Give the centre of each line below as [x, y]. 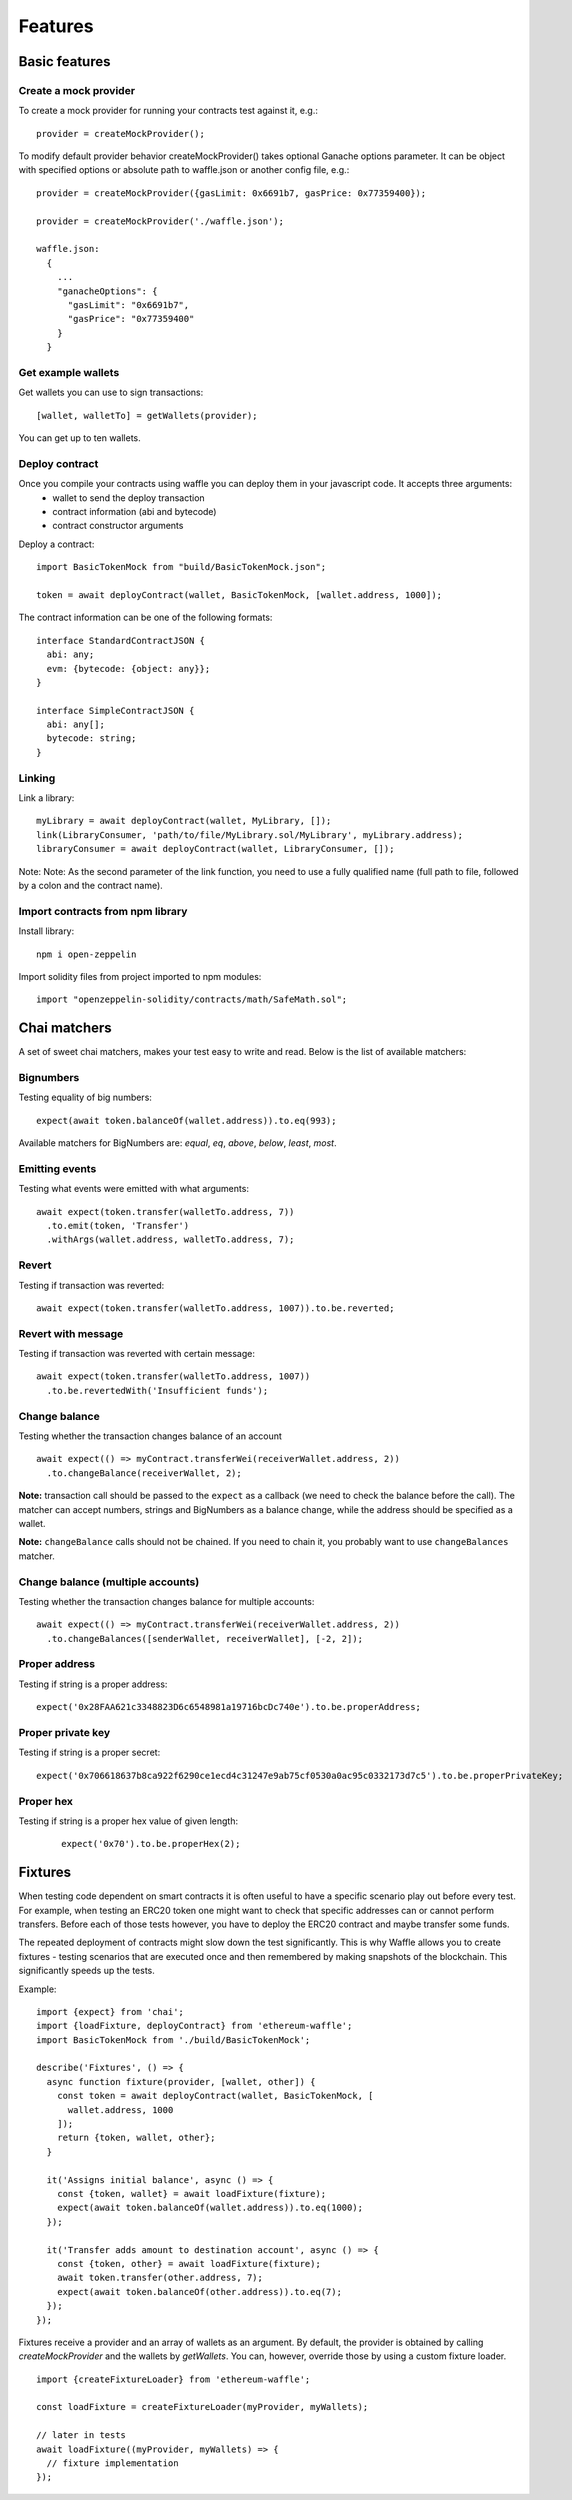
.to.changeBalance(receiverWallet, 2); [144, 1473]
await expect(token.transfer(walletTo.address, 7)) [165, 1211]
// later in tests [81, 2435]
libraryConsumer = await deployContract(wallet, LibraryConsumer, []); [215, 849]
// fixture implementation [112, 2463]
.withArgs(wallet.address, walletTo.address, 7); [170, 1239]
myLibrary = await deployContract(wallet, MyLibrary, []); [184, 821]
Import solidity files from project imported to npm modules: [140, 976]
